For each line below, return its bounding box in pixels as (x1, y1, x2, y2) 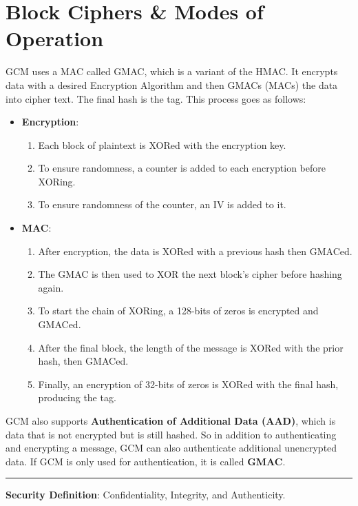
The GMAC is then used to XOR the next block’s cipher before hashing (38, 267, 342, 281)
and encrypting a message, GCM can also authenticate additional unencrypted (6, 441, 337, 455)
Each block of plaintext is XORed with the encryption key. (38, 137, 286, 152)
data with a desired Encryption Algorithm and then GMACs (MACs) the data (6, 77, 338, 92)
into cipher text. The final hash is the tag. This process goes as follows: (6, 91, 306, 105)
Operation (6, 24, 104, 52)
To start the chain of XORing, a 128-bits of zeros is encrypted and (38, 303, 319, 318)
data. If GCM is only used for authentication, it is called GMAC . (6, 454, 286, 468)
